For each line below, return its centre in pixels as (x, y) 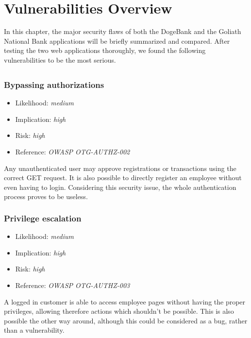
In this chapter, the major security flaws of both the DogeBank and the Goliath (123, 31)
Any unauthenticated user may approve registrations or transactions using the (120, 168)
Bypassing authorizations (54, 84)
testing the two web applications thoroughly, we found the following (105, 50)
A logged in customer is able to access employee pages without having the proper (125, 301)
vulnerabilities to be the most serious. (60, 59)
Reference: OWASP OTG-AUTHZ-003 (73, 285)
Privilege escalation (43, 218)
